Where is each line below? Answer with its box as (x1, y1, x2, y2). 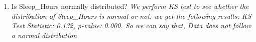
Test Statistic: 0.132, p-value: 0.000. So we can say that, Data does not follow (11, 20, 251, 31)
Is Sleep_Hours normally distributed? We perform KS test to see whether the (11, 1, 249, 11)
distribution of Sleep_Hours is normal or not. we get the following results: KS (11, 10, 251, 21)
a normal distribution (11, 30, 77, 40)
